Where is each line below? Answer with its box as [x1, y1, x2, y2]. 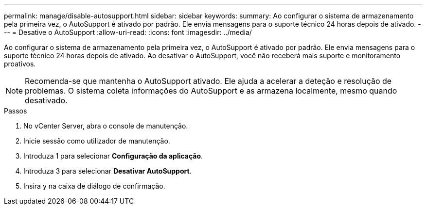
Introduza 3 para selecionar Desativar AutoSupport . [23, 167, 192, 175]
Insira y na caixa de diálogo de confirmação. [23, 182, 165, 190]
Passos [4, 107, 27, 115]
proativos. [4, 60, 36, 68]
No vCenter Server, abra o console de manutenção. [23, 122, 188, 130]
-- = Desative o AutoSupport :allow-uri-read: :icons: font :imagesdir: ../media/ [4, 28, 252, 36]
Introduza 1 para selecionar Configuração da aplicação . [23, 152, 203, 160]
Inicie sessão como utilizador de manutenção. [23, 137, 170, 145]
